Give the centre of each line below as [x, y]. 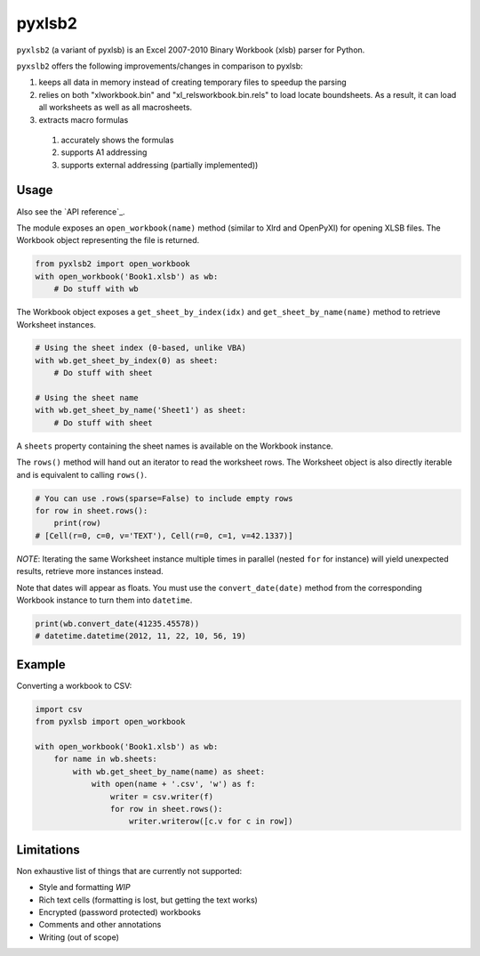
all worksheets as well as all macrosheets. [116, 108]
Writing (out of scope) [79, 937]
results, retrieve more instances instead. [90, 571]
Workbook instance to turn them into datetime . [104, 600]
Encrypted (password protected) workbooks [120, 911]
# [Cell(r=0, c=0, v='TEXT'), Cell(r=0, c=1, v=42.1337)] [164, 535]
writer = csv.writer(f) [161, 796]
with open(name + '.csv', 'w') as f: [173, 784]
